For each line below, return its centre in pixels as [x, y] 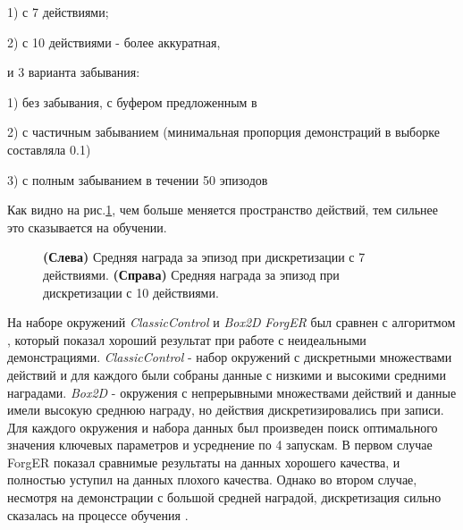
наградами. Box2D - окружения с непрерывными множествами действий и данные [232, 392]
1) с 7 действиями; [58, 12]
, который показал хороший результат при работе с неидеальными [187, 339]
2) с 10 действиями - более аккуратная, [114, 42]
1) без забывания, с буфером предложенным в [132, 101]
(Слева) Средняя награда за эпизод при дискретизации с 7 [204, 257]
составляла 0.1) [49, 149]
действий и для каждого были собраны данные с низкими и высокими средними [227, 374]
